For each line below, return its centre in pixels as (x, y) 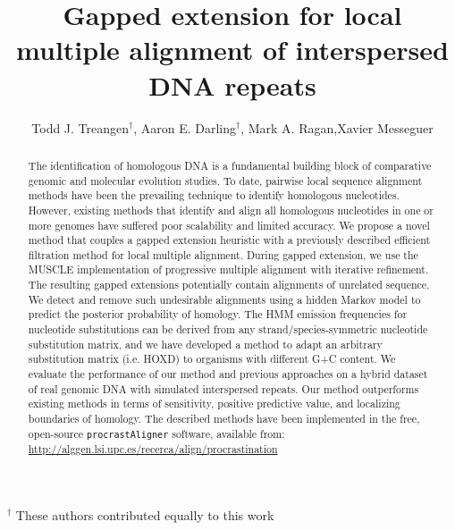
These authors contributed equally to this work (145, 514)
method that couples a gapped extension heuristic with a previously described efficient (229, 240)
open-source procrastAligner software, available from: (156, 433)
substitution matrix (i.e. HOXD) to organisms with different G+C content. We (212, 359)
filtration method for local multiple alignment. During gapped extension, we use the (223, 254)
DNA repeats (232, 84)
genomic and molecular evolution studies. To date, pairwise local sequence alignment (225, 180)
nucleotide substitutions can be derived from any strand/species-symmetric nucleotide (228, 329)
